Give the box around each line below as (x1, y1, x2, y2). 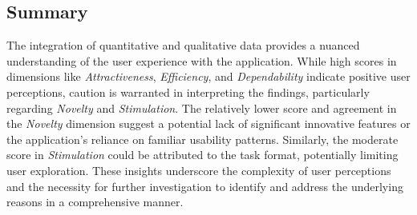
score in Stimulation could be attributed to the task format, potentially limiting (6, 146, 399, 163)
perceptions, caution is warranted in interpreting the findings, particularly (6, 83, 370, 100)
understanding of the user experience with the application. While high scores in (6, 52, 397, 69)
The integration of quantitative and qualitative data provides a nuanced (6, 37, 360, 54)
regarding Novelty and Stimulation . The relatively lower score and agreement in (6, 99, 397, 116)
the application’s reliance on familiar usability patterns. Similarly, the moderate (6, 130, 399, 147)
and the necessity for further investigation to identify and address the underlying (6, 177, 403, 194)
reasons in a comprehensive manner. (6, 193, 184, 210)
